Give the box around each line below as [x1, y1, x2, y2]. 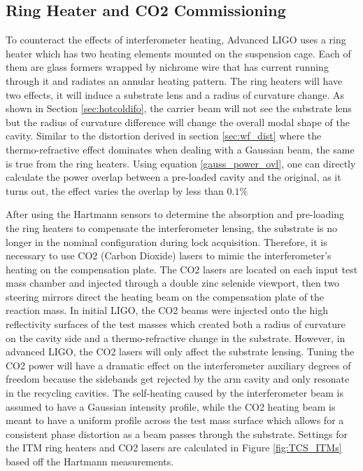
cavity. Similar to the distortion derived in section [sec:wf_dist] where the [6, 128, 322, 143]
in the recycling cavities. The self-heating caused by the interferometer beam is [6, 385, 344, 400]
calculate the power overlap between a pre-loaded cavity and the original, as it [6, 170, 341, 184]
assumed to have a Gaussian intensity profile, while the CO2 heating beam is [6, 399, 336, 414]
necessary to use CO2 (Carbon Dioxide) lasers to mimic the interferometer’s [6, 248, 332, 263]
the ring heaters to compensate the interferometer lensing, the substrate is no [6, 220, 337, 235]
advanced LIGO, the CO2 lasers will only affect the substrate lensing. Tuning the [6, 344, 355, 359]
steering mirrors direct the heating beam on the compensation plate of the [6, 289, 325, 303]
